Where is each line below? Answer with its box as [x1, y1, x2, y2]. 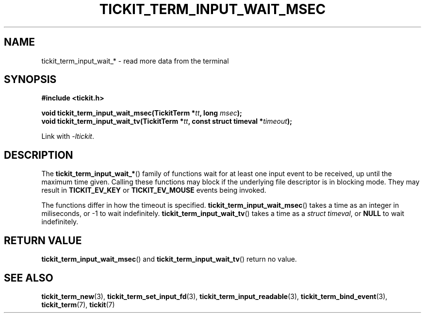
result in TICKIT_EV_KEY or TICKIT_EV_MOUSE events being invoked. [41, 186, 266, 195]
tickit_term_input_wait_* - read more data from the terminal [41, 56, 229, 65]
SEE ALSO [4, 271, 53, 284]
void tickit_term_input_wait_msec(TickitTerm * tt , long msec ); [41, 109, 242, 117]
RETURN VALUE [4, 234, 82, 247]
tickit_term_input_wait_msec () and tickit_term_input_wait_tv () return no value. [41, 255, 297, 264]
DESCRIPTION [4, 149, 73, 161]
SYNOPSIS [4, 73, 57, 86]
